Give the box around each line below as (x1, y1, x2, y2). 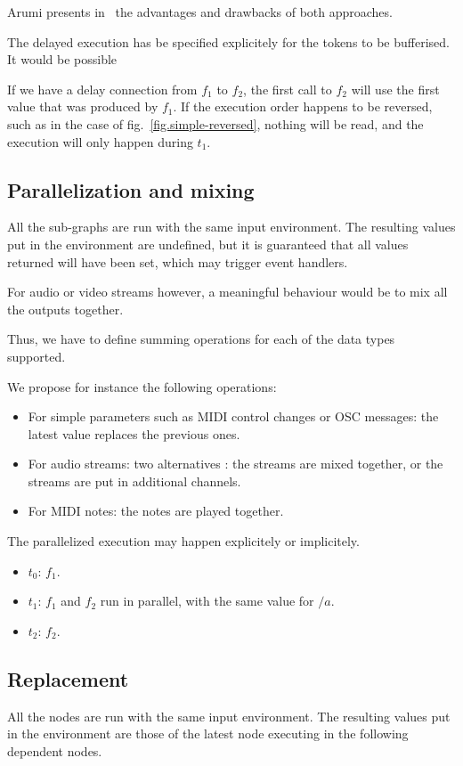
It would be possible (7, 50, 118, 69)
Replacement (7, 664, 129, 692)
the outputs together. (7, 299, 124, 318)
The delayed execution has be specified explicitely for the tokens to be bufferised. (7, 32, 450, 51)
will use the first (351, 79, 440, 98)
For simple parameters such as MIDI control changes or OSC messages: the (28, 407, 439, 426)
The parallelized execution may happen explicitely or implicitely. (7, 532, 360, 550)
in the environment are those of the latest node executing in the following (7, 724, 409, 743)
